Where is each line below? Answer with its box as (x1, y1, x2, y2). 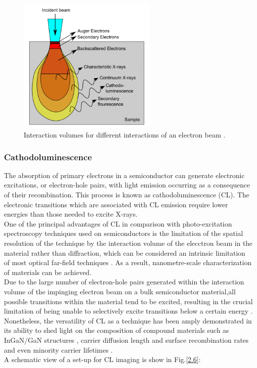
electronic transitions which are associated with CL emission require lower (4, 199, 228, 209)
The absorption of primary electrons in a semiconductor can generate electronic (4, 170, 245, 180)
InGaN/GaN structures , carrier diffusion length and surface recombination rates (4, 334, 249, 345)
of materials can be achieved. (4, 267, 92, 277)
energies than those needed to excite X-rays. (4, 209, 138, 219)
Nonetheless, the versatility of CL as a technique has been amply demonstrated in (4, 315, 252, 325)
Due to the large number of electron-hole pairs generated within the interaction (4, 276, 244, 287)
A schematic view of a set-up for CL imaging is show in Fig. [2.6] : (4, 354, 201, 365)
